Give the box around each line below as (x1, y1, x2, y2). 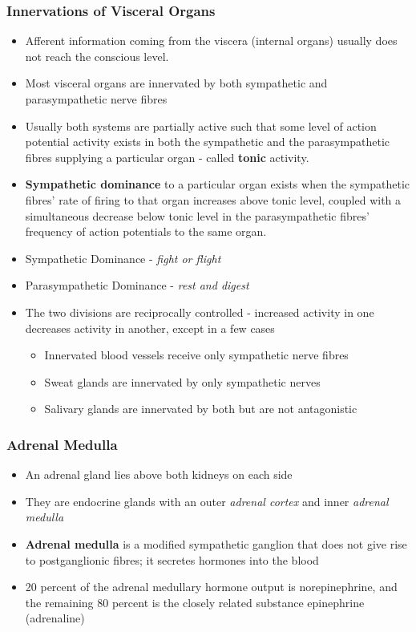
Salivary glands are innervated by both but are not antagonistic (44, 400, 357, 417)
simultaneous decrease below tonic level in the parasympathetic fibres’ (25, 207, 370, 224)
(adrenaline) (25, 610, 85, 626)
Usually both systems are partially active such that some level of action (25, 117, 377, 134)
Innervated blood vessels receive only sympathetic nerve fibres (44, 346, 349, 363)
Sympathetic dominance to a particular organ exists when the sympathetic (25, 176, 410, 192)
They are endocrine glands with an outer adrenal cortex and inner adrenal (25, 492, 389, 509)
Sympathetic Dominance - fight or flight (25, 249, 221, 266)
